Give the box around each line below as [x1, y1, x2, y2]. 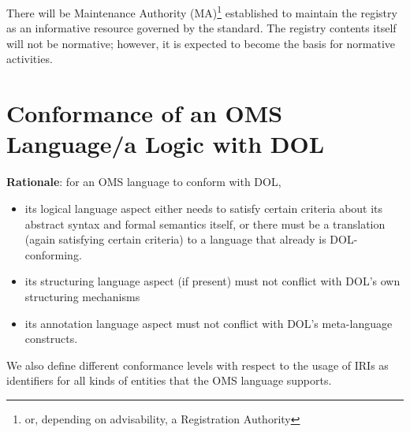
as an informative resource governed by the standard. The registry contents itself [6, 20, 397, 36]
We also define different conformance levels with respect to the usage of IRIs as [6, 356, 389, 373]
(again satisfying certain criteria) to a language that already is [24, 231, 326, 248]
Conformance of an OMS [6, 97, 283, 129]
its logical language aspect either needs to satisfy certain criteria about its [24, 199, 383, 216]
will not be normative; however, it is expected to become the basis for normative [6, 35, 396, 51]
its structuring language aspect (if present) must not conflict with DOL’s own [24, 273, 401, 289]
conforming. [24, 246, 82, 263]
